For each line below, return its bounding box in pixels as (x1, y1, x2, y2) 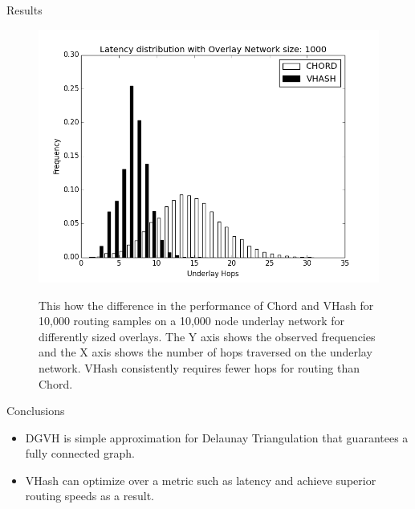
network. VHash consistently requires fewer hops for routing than (39, 359, 360, 376)
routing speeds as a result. (25, 487, 155, 504)
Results (6, 2, 43, 18)
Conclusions (6, 402, 65, 419)
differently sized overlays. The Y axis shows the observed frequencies (39, 328, 376, 344)
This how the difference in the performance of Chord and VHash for (39, 296, 374, 313)
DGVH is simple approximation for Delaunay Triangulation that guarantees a (25, 429, 409, 446)
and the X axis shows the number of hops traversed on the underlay (39, 344, 372, 360)
